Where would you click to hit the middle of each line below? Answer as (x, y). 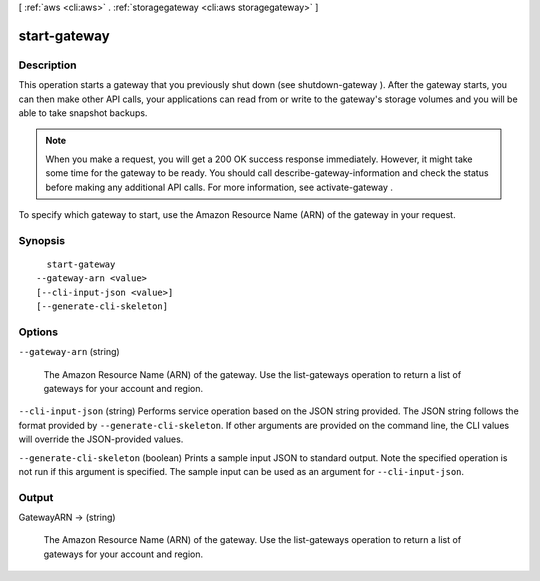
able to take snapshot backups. (83, 112)
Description (47, 65)
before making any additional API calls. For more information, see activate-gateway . (219, 187)
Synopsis (41, 240)
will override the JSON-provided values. (101, 439)
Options (38, 332)
